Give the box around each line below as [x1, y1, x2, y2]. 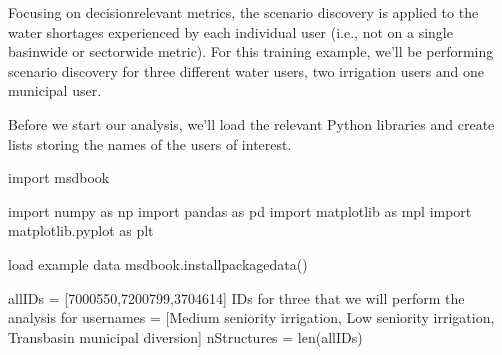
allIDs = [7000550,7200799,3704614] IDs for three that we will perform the [8, 287, 465, 308]
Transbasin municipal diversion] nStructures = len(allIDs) [8, 326, 363, 347]
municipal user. [8, 80, 102, 101]
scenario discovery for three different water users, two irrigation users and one [8, 60, 485, 81]
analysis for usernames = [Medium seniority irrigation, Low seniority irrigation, [8, 307, 495, 328]
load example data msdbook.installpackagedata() [8, 253, 308, 274]
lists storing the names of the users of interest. [8, 133, 292, 154]
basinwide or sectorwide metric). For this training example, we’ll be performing [8, 41, 494, 62]
